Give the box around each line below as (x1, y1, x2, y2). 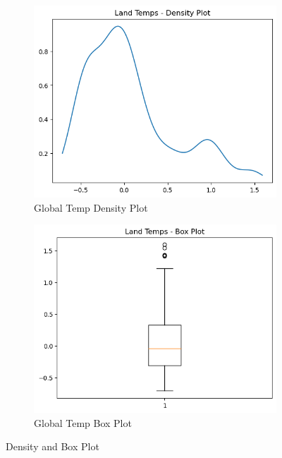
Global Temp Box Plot (34, 415, 132, 430)
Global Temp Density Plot (34, 200, 148, 215)
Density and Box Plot (6, 439, 99, 454)
